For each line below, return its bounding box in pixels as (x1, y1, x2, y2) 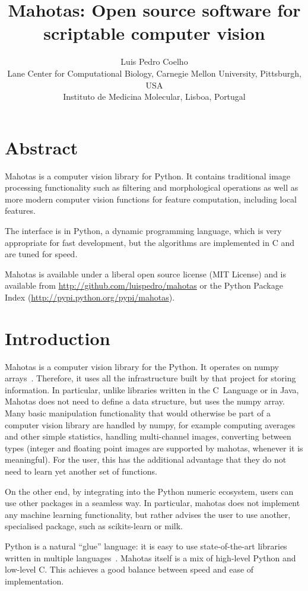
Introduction (5, 325, 110, 350)
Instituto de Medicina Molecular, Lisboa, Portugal (63, 90, 246, 103)
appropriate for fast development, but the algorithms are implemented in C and (5, 236, 295, 248)
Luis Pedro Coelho (120, 55, 188, 68)
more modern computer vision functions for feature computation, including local (5, 192, 297, 205)
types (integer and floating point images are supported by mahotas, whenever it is (5, 441, 303, 454)
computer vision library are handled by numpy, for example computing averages (5, 418, 296, 431)
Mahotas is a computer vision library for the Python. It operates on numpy (5, 360, 279, 372)
